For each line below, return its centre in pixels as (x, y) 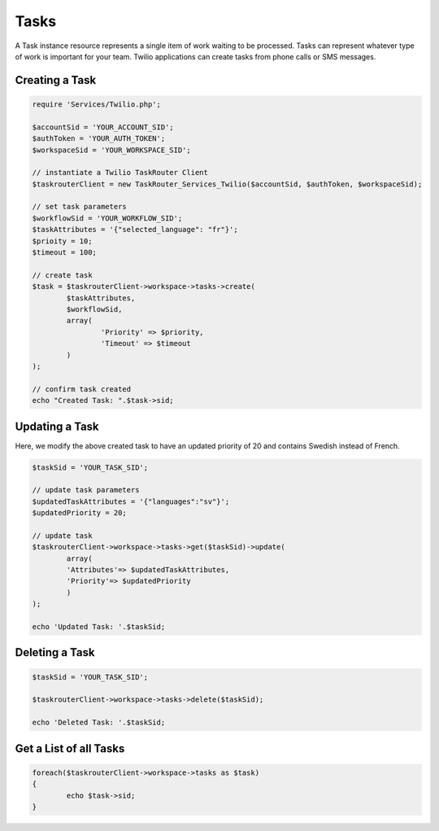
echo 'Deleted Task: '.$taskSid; (99, 723)
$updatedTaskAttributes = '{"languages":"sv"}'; (131, 501)
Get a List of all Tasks (70, 748)
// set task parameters (80, 207)
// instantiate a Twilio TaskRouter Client (120, 173)
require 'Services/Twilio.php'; (97, 104)
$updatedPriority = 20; (80, 513)
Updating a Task (57, 426)
